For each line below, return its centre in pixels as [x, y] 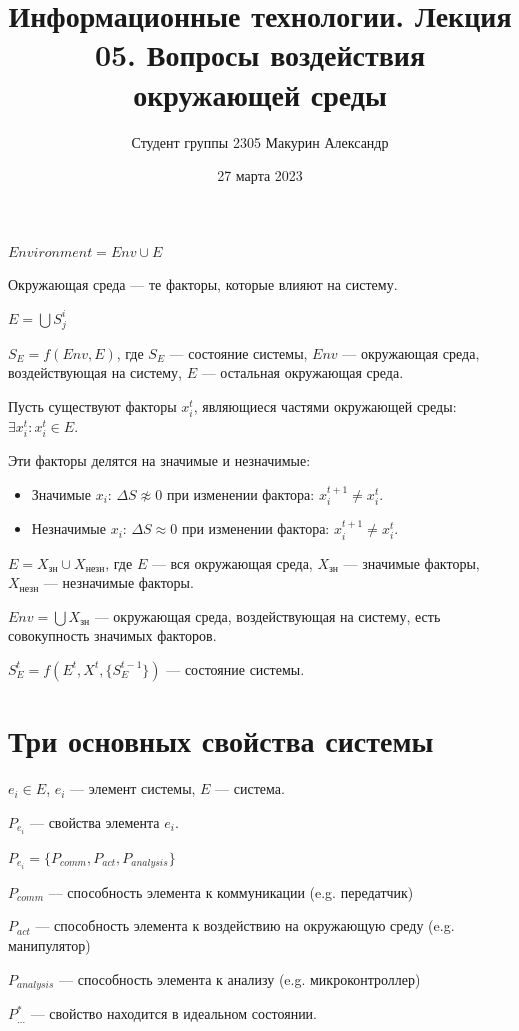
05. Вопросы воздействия [260, 54]
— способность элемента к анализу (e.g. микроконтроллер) [240, 978]
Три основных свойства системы [221, 740]
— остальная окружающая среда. [302, 372]
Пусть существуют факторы [92, 405]
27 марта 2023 [260, 175]
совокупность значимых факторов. [112, 635]
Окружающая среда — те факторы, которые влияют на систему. [203, 284]
